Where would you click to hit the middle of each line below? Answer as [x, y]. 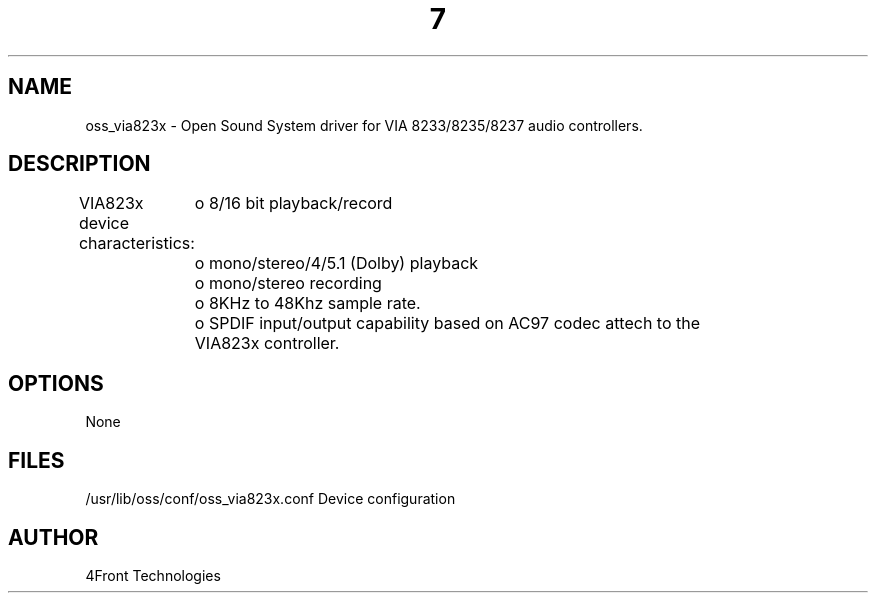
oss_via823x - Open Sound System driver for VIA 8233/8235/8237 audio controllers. [364, 125]
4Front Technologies [153, 575]
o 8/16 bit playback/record [293, 203]
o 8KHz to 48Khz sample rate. [307, 303]
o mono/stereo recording [288, 283]
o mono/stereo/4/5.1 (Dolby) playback [336, 263]
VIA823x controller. [267, 343]
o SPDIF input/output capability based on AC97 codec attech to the [447, 323]
